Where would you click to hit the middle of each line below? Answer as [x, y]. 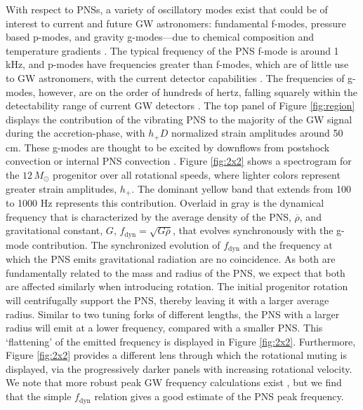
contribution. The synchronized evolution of [126, 244]
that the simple [39, 396]
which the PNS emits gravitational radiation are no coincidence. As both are [171, 259]
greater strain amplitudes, [61, 188]
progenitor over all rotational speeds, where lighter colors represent [197, 174]
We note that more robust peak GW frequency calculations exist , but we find [174, 382]
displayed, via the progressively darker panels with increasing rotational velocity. [179, 368]
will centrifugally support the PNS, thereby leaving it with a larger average [167, 300]
